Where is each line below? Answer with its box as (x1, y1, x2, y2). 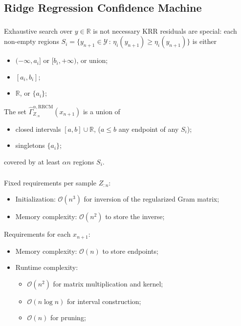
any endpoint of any (118, 123, 179, 134)
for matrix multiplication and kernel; (53, 278, 163, 288)
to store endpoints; (102, 245, 158, 256)
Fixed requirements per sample (4, 177, 97, 187)
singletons (15, 140, 45, 150)
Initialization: (15, 194, 56, 204)
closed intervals (15, 123, 61, 134)
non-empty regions (4, 36, 59, 46)
